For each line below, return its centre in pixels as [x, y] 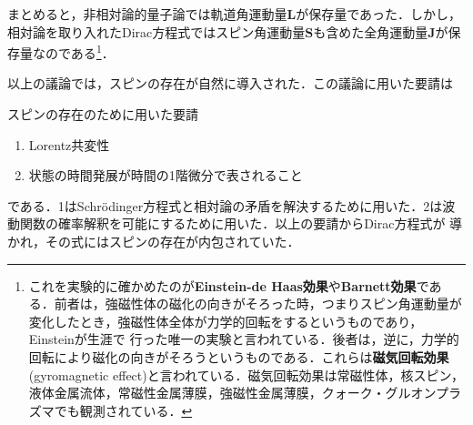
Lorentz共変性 [69, 144]
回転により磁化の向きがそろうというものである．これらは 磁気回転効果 [239, 356]
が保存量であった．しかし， [379, 14]
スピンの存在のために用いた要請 [103, 114]
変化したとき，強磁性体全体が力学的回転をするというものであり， [226, 321]
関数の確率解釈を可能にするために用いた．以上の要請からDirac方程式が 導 [241, 223]
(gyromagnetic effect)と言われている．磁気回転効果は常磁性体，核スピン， [246, 374]
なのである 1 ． [73, 51]
